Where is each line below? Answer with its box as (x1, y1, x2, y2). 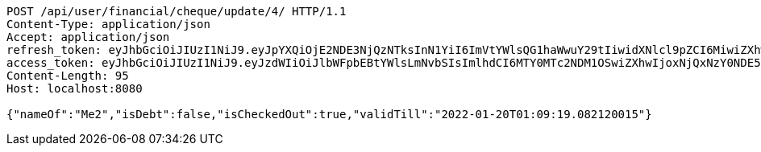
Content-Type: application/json (6, 18, 210, 31)
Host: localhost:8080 (6, 82, 143, 95)
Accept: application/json (6, 31, 170, 43)
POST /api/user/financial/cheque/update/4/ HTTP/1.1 (6, 5, 347, 18)
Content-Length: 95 (6, 69, 129, 82)
